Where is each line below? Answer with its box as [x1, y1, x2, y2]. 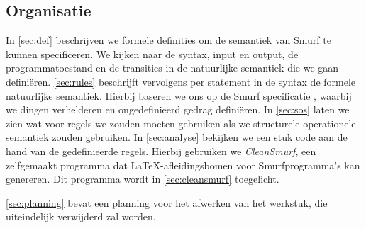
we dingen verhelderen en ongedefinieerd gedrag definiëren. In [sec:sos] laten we [6, 102, 350, 117]
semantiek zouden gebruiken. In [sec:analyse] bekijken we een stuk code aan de [6, 130, 348, 144]
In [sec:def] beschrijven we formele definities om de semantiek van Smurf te [6, 33, 331, 47]
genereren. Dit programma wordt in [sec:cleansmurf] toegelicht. [6, 171, 279, 186]
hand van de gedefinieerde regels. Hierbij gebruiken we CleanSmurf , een [6, 143, 316, 158]
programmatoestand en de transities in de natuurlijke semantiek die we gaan [6, 60, 339, 75]
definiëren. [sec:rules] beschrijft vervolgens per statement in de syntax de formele [6, 74, 356, 89]
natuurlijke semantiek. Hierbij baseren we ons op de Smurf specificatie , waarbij [6, 88, 352, 103]
